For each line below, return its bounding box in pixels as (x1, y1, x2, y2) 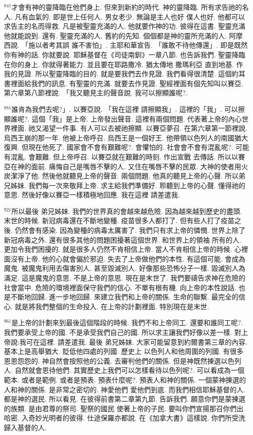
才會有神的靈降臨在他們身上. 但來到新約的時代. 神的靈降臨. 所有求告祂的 (11, 2, 242, 12)
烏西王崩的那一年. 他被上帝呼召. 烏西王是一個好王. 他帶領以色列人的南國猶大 (4, 132, 248, 142)
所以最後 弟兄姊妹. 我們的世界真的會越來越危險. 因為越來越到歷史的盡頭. (11, 206, 242, 216)
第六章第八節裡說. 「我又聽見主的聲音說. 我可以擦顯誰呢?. (4, 87, 188, 98)
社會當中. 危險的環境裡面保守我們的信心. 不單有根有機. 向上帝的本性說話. (4, 282, 236, 292)
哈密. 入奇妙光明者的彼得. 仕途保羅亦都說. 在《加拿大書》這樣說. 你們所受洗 (4, 413, 246, 423)
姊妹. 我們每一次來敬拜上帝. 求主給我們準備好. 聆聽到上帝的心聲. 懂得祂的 (10, 180, 246, 190)
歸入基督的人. (4, 422, 47, 432)
